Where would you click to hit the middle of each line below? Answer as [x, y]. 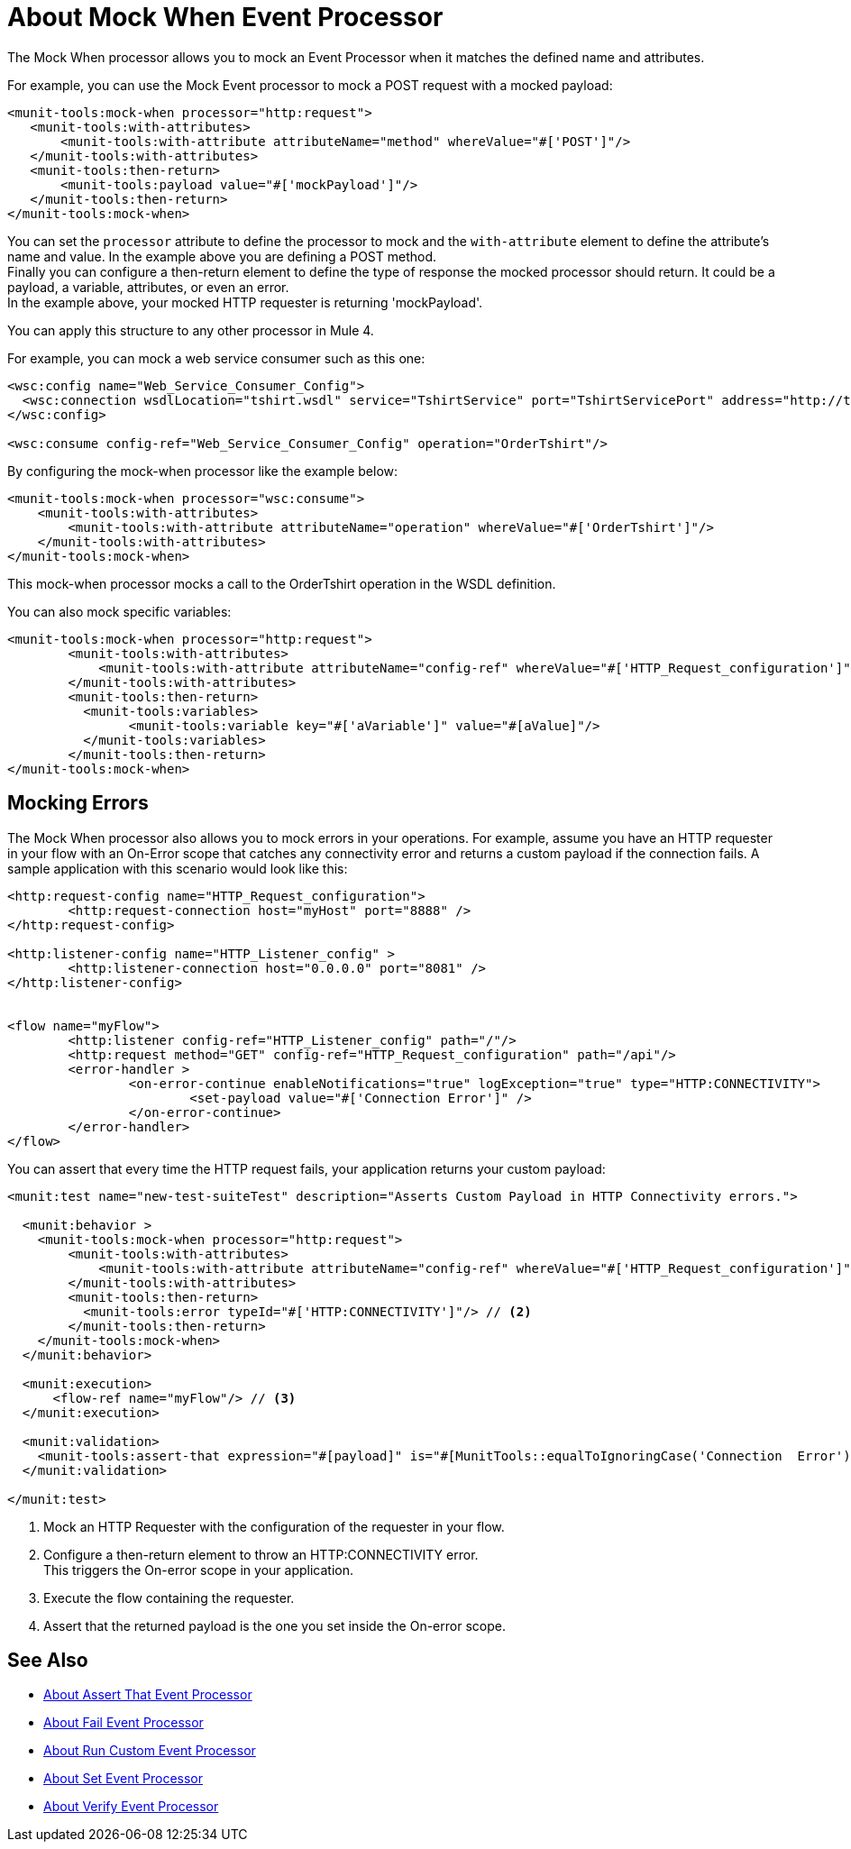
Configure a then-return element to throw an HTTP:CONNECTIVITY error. [261, 1554]
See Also [48, 1661]
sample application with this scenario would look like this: [178, 868]
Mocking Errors [78, 803]
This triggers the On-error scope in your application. [198, 1570]
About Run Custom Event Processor [150, 1751]
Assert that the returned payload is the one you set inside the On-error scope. [275, 1625]
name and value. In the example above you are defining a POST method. [222, 256]
